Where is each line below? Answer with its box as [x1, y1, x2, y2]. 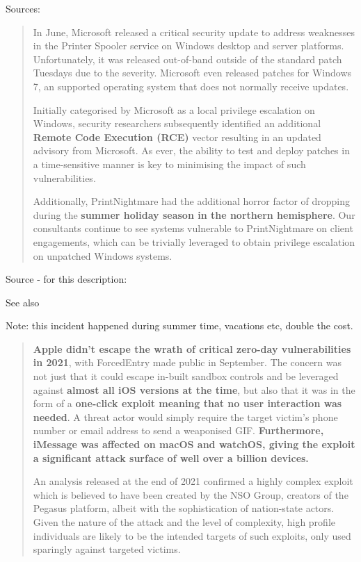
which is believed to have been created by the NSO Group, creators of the [33, 487, 348, 502]
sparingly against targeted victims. [33, 542, 181, 556]
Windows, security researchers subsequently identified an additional [33, 116, 321, 131]
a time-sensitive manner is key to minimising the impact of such [33, 156, 306, 171]
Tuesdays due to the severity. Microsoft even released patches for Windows [33, 65, 352, 80]
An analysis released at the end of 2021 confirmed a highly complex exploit [33, 474, 353, 488]
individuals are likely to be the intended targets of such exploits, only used [33, 528, 351, 543]
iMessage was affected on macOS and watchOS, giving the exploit [33, 437, 355, 452]
